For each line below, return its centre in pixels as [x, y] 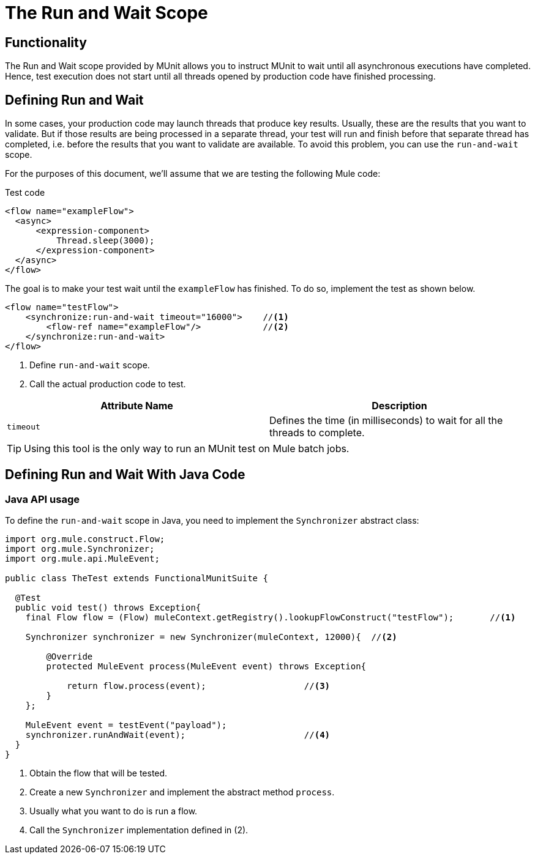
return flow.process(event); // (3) [199, 686]
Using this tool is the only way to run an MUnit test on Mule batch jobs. [187, 449]
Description [399, 406]
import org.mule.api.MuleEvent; [82, 559]
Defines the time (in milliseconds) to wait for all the [386, 421]
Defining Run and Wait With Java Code [125, 475]
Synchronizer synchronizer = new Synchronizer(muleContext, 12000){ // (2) [211, 637]
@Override [69, 657]
